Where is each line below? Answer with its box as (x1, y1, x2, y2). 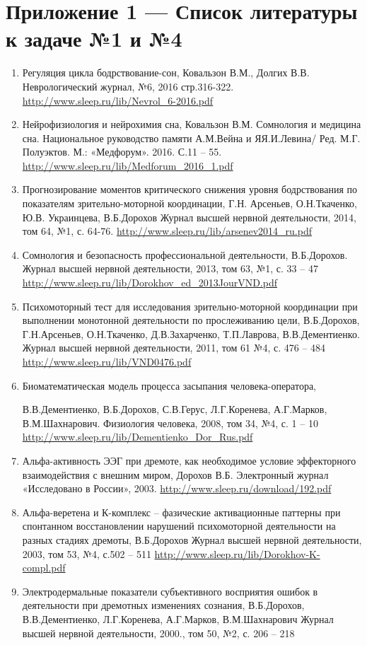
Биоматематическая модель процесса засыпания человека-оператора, (22, 378, 317, 393)
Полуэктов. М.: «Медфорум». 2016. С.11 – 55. (22, 144, 222, 159)
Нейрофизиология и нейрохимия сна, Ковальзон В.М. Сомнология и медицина (22, 117, 361, 132)
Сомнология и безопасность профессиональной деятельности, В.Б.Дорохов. (22, 247, 348, 262)
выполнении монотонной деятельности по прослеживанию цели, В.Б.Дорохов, (22, 313, 360, 327)
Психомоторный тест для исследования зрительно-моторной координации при (22, 298, 358, 313)
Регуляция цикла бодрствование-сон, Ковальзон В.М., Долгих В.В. (22, 65, 310, 80)
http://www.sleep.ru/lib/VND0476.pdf (22, 354, 192, 368)
